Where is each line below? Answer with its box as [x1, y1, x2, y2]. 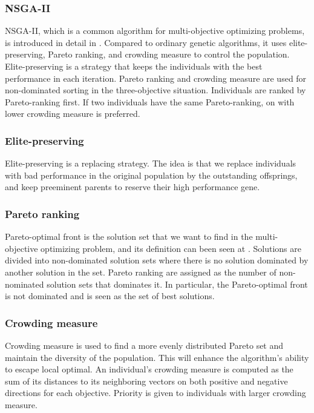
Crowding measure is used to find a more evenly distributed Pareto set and [5, 339, 284, 351]
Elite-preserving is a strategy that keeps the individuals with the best [5, 60, 263, 72]
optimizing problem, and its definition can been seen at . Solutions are [41, 242, 301, 254]
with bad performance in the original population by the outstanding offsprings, [5, 168, 298, 181]
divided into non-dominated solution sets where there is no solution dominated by [5, 254, 309, 266]
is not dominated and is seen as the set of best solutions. [5, 289, 215, 302]
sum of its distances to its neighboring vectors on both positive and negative [5, 374, 288, 387]
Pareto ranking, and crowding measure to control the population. [48, 48, 290, 61]
